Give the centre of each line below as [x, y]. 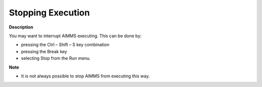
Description [21, 27]
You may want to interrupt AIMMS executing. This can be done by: [75, 36]
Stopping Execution [49, 13]
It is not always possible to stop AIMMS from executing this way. [85, 76]
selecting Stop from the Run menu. [56, 58]
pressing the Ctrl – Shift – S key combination [65, 45]
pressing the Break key [44, 51]
